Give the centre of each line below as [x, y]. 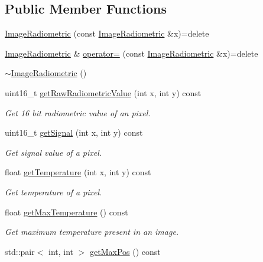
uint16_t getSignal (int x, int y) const [74, 132]
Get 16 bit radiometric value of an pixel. [78, 112]
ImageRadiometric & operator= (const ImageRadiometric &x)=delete [131, 53]
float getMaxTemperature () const [66, 212]
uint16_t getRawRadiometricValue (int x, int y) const [103, 92]
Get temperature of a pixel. [53, 191]
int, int [61, 251]
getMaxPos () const [125, 251]
